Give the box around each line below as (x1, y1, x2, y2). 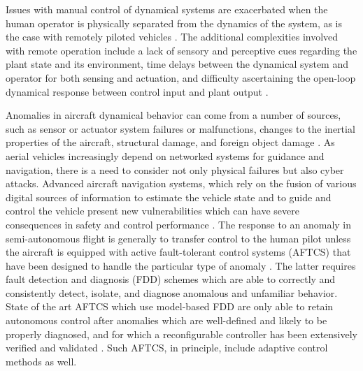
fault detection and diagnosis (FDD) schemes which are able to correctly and (6, 272, 336, 286)
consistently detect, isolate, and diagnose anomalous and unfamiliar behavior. (6, 285, 338, 300)
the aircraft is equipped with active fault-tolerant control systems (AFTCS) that (6, 245, 351, 259)
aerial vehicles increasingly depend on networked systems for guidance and (6, 148, 325, 163)
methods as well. (6, 354, 77, 368)
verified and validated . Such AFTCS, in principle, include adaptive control (6, 340, 328, 355)
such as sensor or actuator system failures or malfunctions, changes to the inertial (6, 121, 355, 136)
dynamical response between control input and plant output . (6, 84, 269, 99)
